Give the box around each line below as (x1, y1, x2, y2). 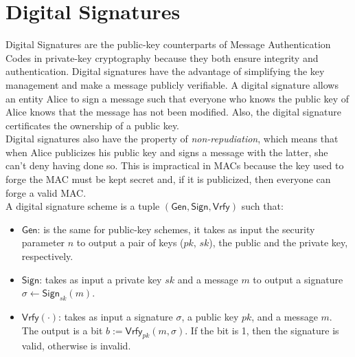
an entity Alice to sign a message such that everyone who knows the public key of (5, 91, 350, 105)
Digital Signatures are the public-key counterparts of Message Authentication (5, 37, 331, 52)
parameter (21, 235, 65, 250)
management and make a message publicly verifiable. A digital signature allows (5, 77, 339, 91)
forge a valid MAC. (5, 185, 87, 199)
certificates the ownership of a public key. (5, 118, 180, 132)
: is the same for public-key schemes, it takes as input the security (37, 221, 315, 236)
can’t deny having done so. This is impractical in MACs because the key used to (5, 158, 344, 173)
